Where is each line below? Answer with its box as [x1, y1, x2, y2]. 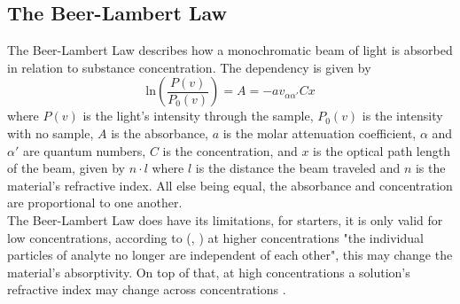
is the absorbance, [111, 123, 208, 142]
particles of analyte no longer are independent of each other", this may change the [7, 246, 453, 264]
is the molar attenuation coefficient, [222, 123, 417, 142]
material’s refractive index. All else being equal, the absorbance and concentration [7, 175, 453, 194]
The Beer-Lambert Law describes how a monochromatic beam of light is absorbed [7, 41, 453, 59]
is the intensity [362, 106, 443, 125]
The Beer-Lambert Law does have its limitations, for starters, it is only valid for [7, 210, 443, 229]
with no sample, [7, 123, 94, 142]
